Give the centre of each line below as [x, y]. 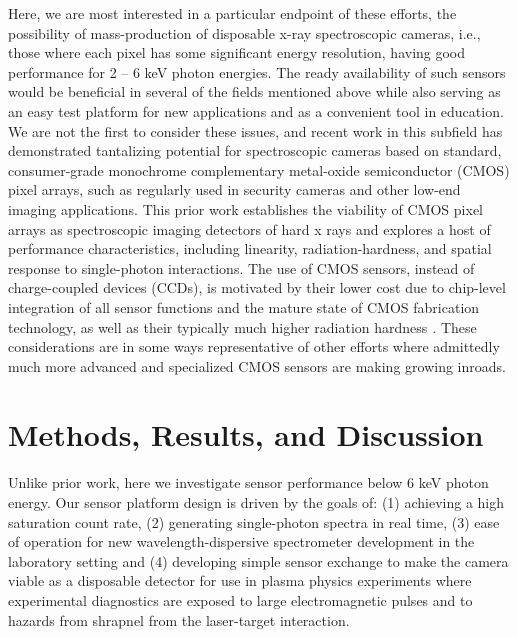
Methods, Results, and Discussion [246, 434]
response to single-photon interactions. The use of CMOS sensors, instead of [241, 267]
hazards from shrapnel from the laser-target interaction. [179, 619]
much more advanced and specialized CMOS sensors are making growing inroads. [257, 365]
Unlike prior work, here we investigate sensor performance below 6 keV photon [248, 482]
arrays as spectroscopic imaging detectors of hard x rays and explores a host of [249, 228]
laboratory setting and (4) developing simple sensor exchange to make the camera [258, 560]
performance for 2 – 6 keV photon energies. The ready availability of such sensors [257, 71]
